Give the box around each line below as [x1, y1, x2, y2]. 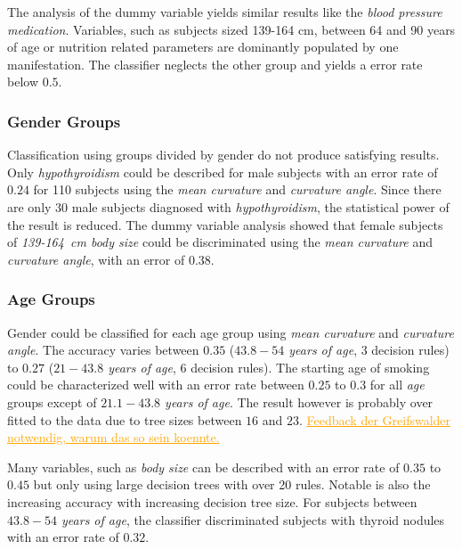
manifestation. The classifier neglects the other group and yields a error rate [7, 54, 423, 73]
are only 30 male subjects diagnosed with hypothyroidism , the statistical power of [7, 197, 450, 216]
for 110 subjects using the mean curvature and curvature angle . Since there [33, 180, 442, 199]
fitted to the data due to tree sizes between [7, 410, 242, 429]
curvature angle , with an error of [7, 250, 185, 268]
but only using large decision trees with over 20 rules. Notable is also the [33, 475, 431, 494]
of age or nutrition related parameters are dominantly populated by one [7, 37, 399, 56]
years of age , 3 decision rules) [288, 340, 450, 359]
